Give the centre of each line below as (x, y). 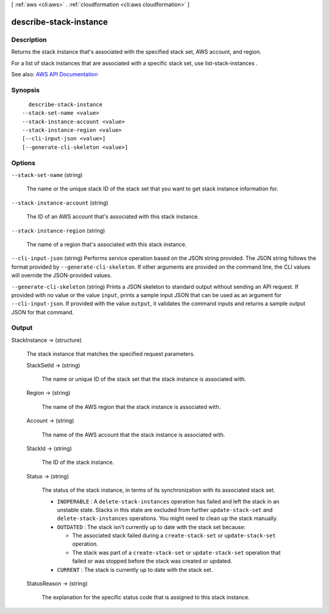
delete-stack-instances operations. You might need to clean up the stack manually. (168, 518)
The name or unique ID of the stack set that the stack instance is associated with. (144, 379)
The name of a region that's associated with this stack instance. (107, 244)
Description (29, 40)
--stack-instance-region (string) (58, 230)
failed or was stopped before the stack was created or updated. (152, 561)
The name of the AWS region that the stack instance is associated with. (131, 406)
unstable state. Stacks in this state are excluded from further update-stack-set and (165, 510)
